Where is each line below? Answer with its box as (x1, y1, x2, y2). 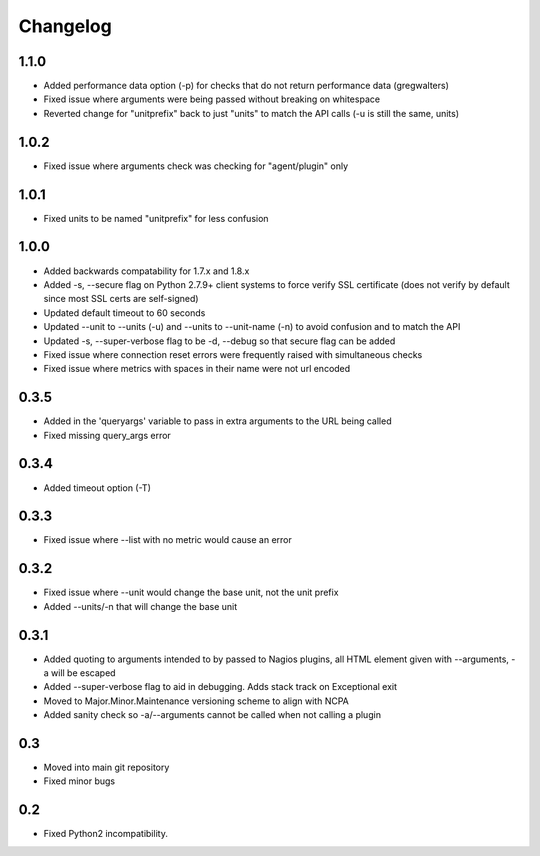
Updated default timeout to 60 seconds (43, 306, 206, 319)
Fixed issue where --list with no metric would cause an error (43, 534, 292, 546)
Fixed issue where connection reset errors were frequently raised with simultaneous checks (43, 348, 423, 360)
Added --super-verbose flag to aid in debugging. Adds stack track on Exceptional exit (43, 681, 398, 693)
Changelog (18, 15, 112, 37)
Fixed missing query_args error (43, 429, 172, 441)
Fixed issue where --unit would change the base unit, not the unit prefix (43, 586, 339, 599)
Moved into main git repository (43, 761, 170, 774)
